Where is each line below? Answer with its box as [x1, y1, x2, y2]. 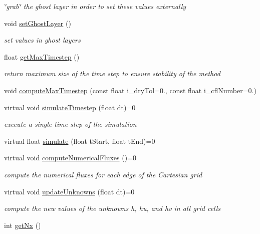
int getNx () [4, 219, 41, 230]
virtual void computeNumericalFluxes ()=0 [4, 152, 137, 163]
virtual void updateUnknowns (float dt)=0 [4, 186, 135, 196]
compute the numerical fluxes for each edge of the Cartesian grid [4, 169, 202, 179]
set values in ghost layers [4, 35, 81, 45]
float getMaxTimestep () [4, 51, 80, 62]
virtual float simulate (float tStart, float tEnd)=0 [4, 135, 155, 146]
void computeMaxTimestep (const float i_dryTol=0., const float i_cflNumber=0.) [4, 85, 256, 95]
